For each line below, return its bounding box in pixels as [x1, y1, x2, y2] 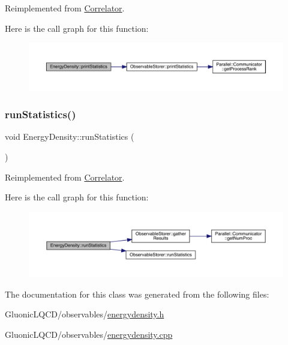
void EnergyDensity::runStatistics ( [5, 130, 134, 143]
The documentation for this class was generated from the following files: [5, 287, 269, 300]
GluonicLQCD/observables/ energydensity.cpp [5, 328, 173, 340]
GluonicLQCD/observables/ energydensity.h [5, 308, 164, 320]
